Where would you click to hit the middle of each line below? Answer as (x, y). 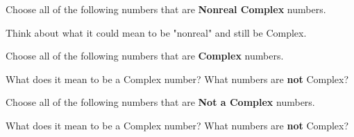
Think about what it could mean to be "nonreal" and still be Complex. (156, 32)
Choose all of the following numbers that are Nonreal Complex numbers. (166, 9)
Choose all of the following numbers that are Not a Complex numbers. (160, 102)
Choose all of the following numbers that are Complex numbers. (145, 56)
